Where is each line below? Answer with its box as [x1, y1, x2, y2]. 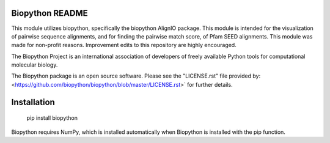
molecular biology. [11, 61, 58, 68]
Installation [11, 97, 55, 107]
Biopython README [11, 8, 88, 18]
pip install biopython [26, 114, 78, 122]
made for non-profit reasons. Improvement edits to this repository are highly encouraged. [11, 42, 237, 49]
